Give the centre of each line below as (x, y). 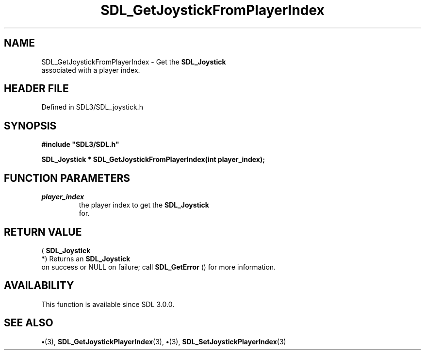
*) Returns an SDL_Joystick (86, 258)
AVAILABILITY (39, 286)
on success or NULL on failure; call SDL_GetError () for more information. (159, 267)
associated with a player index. (91, 70)
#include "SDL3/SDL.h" (80, 145)
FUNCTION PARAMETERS (67, 178)
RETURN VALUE (43, 232)
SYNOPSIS (30, 126)
